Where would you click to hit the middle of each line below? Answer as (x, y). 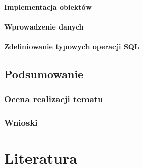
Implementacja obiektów (48, 6)
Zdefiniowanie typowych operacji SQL (72, 46)
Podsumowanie (44, 74)
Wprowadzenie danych (44, 26)
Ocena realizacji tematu (54, 99)
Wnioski (21, 122)
